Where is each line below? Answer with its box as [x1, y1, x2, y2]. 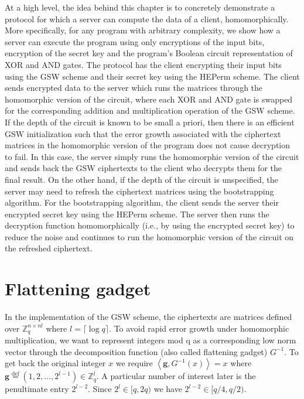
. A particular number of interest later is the [96, 370, 256, 382]
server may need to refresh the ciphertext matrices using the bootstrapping [5, 185, 274, 197]
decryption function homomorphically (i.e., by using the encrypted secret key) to [5, 219, 295, 231]
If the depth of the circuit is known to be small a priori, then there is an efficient [5, 115, 295, 128]
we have [153, 383, 182, 395]
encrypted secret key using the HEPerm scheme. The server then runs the [5, 207, 269, 220]
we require [115, 357, 153, 369]
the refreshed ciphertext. [5, 242, 93, 254]
